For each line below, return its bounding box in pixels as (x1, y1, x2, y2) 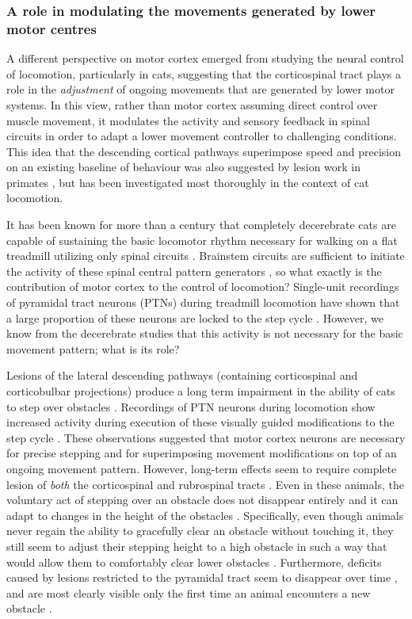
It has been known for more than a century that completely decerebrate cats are (6, 216, 396, 233)
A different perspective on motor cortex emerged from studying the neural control (6, 50, 404, 67)
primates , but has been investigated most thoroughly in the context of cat (6, 174, 369, 190)
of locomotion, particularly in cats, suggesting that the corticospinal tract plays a (6, 65, 401, 82)
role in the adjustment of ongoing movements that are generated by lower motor (6, 81, 395, 97)
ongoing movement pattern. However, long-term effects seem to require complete (6, 460, 397, 476)
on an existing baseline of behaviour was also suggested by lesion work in (6, 159, 361, 175)
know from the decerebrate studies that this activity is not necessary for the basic (6, 325, 403, 342)
